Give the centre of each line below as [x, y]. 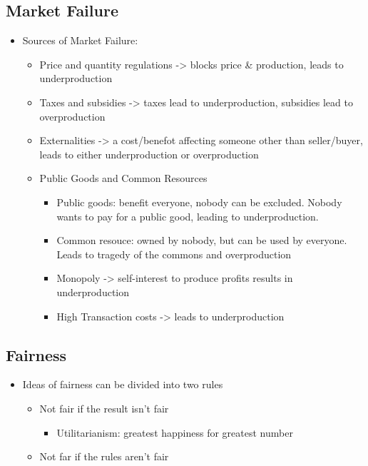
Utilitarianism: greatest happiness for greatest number [175, 432]
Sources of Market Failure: [80, 40]
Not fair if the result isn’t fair [104, 408]
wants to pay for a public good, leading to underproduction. [188, 216]
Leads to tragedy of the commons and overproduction [174, 254]
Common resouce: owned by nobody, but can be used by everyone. [202, 240]
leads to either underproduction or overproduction [149, 154]
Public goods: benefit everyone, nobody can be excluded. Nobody [199, 202]
